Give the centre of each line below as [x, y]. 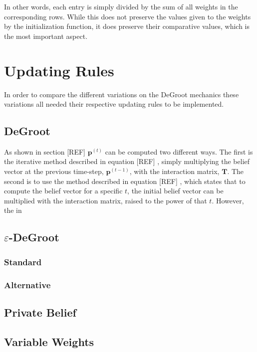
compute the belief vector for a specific [63, 191]
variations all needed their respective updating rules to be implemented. [114, 104]
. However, [228, 200]
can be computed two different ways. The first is [179, 151]
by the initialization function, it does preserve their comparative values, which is [127, 26]
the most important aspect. [46, 36]
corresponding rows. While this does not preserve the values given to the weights [128, 16]
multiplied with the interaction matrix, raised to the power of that [106, 200]
